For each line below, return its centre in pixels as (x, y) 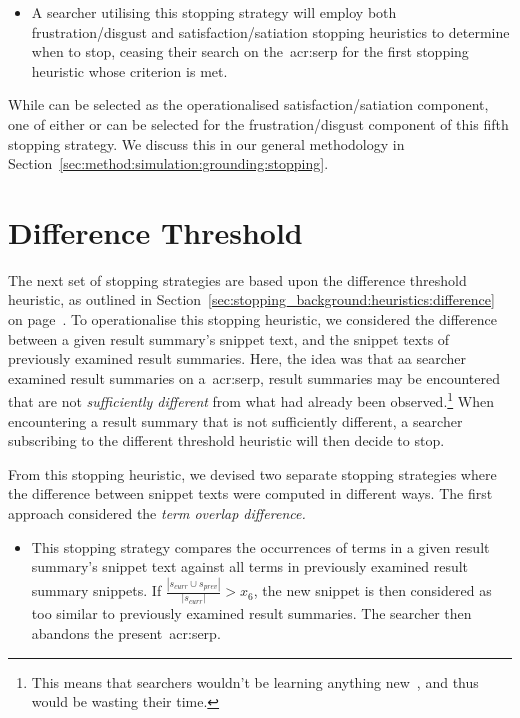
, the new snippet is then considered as (372, 590)
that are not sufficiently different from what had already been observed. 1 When (251, 400)
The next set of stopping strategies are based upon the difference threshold (237, 279)
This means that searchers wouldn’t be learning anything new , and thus (255, 681)
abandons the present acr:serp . (126, 633)
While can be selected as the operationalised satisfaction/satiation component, (248, 104)
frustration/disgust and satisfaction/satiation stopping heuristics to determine (270, 31)
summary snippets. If (96, 590)
